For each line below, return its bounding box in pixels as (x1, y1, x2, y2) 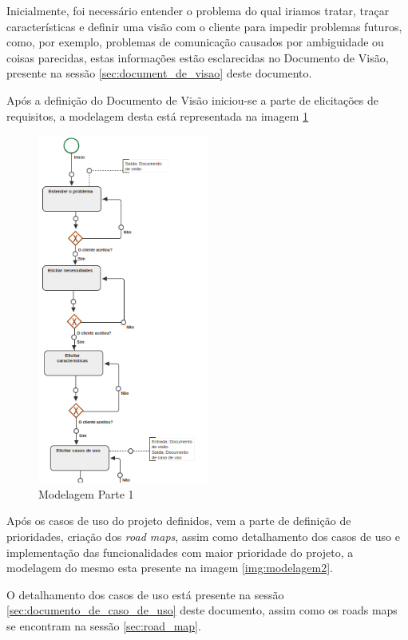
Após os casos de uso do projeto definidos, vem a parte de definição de (6, 512, 351, 529)
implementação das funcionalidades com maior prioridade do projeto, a (6, 543, 354, 560)
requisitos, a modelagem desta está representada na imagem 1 (6, 107, 309, 124)
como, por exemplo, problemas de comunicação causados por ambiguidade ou (6, 34, 384, 50)
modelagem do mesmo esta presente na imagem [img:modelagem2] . (6, 559, 333, 576)
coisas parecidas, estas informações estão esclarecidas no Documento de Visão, (6, 49, 389, 66)
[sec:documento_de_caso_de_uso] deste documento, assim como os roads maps (6, 602, 398, 618)
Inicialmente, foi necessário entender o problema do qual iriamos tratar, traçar (6, 2, 390, 18)
